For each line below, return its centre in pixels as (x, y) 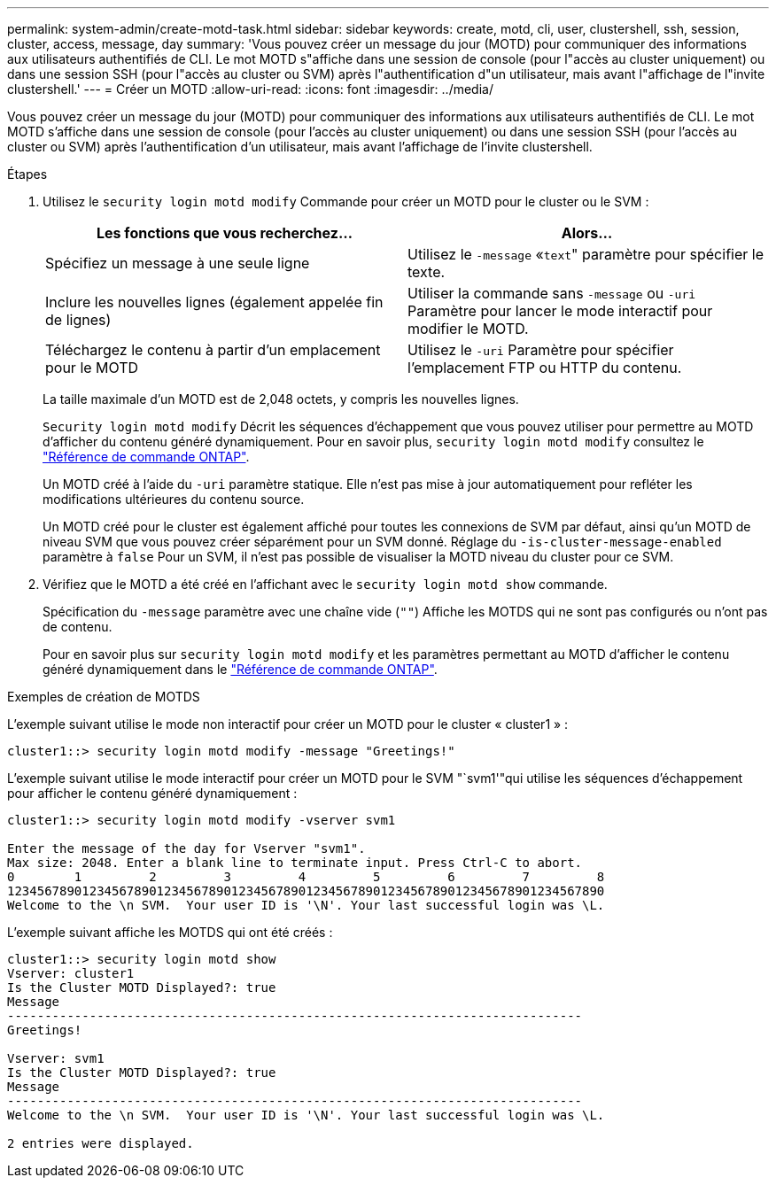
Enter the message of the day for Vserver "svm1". (186, 848)
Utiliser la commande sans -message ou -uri (552, 293)
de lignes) (78, 320)
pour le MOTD (92, 368)
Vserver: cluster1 (71, 973)
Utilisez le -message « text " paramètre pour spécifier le (586, 254)
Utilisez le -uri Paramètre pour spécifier (541, 350)
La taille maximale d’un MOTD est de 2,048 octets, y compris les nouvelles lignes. (281, 399)
